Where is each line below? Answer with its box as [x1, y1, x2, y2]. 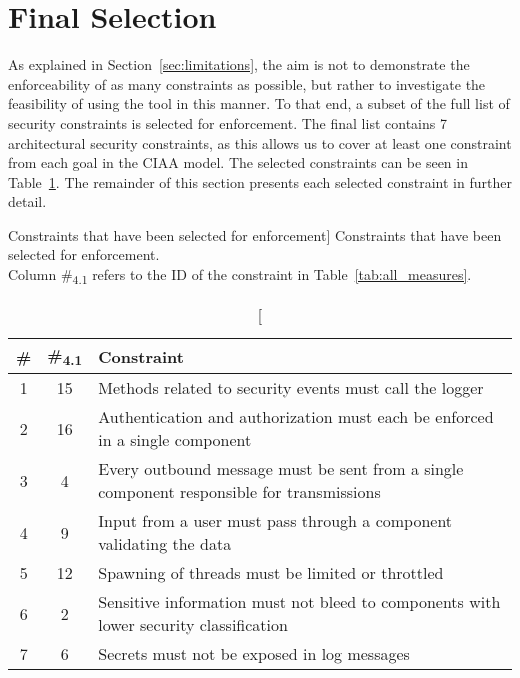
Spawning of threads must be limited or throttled [98, 561, 444, 585]
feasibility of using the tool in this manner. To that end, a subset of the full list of [8, 93, 510, 114]
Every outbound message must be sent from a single [98, 457, 464, 481]
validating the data [98, 532, 232, 556]
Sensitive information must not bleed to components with [98, 590, 501, 614]
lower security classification [98, 613, 288, 637]
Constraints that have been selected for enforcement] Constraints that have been [8, 224, 502, 245]
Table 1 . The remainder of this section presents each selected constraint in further [8, 171, 512, 192]
